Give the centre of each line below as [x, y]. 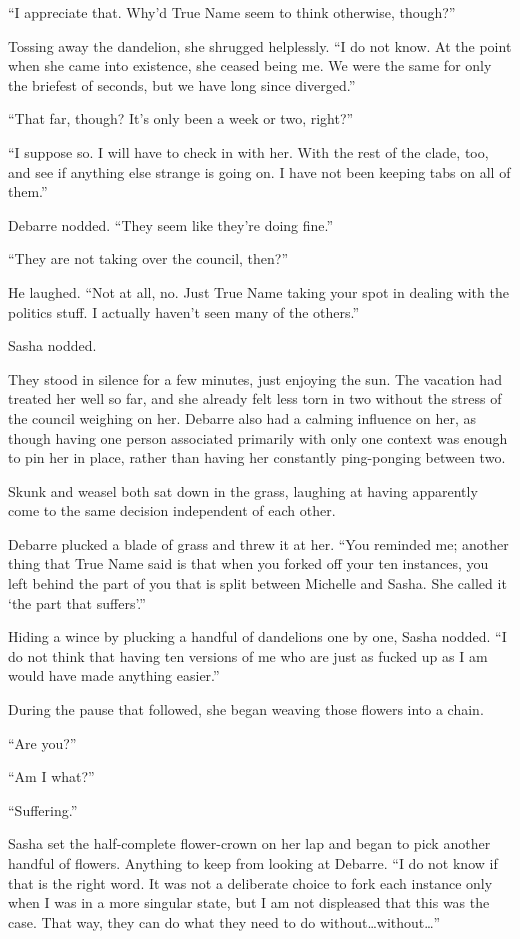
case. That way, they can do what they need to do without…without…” [224, 921]
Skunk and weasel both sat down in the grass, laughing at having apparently [243, 490]
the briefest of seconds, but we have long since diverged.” [182, 84]
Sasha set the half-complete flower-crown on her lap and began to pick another [249, 843]
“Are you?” [42, 742]
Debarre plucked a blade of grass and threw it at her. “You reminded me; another [258, 543]
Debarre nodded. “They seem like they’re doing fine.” [171, 224]
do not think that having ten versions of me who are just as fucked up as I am [248, 655]
